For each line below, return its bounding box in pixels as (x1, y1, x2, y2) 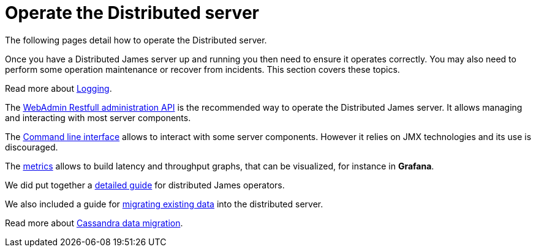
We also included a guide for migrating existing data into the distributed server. (5, 198, 323, 209)
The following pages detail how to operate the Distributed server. (5, 34, 267, 45)
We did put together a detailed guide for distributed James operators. (5, 179, 285, 190)
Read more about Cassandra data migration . (5, 217, 183, 228)
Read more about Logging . (5, 83, 112, 94)
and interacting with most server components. (5, 112, 191, 123)
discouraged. (5, 141, 58, 152)
